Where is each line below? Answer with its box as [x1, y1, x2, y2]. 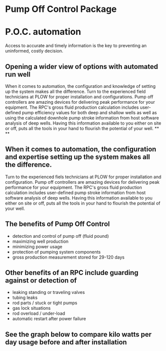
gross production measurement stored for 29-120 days [12, 254, 125, 260]
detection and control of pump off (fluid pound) [12, 233, 109, 239]
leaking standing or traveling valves [12, 289, 85, 295]
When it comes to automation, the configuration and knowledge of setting [5, 83, 156, 89]
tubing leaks [12, 294, 38, 301]
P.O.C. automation [5, 26, 81, 38]
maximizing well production [12, 238, 69, 244]
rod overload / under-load [12, 310, 65, 316]
